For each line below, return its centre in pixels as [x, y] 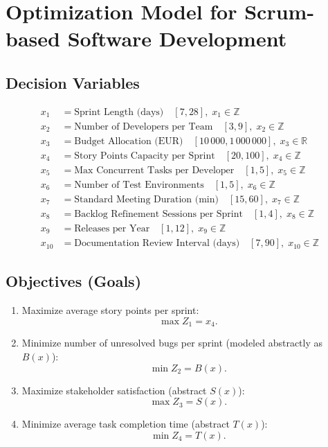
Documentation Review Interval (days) [157, 244]
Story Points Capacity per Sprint [145, 156]
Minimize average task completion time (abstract [126, 424]
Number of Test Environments [139, 185]
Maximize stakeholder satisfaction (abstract [114, 390]
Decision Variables [73, 82]
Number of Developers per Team [144, 126]
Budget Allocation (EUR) [129, 141]
